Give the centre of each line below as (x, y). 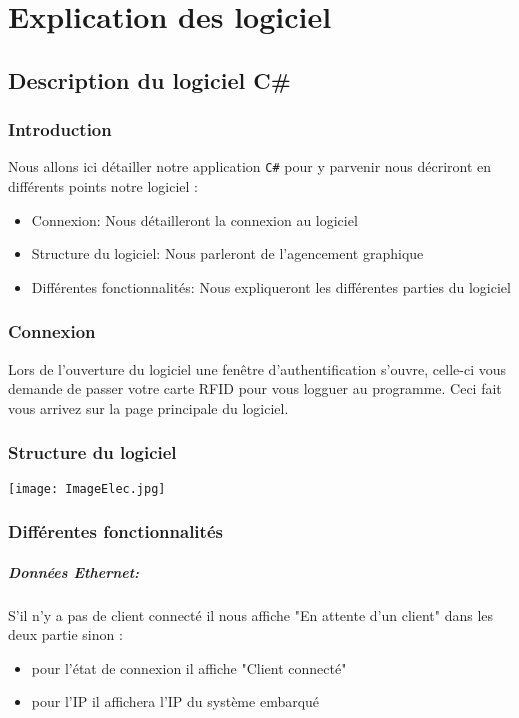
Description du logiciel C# (149, 79)
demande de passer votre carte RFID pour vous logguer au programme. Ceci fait (255, 388)
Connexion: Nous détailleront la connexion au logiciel (194, 219)
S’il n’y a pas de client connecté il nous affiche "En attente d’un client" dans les (251, 614)
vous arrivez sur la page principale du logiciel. (148, 407)
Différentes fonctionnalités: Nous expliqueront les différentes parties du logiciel (271, 286)
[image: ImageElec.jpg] (87, 488)
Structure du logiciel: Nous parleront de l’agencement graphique (227, 253)
